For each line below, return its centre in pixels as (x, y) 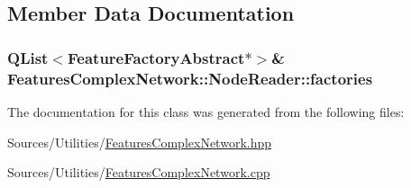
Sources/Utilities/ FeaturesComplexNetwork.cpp (139, 172)
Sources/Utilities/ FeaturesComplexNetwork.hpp (140, 142)
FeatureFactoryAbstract (156, 57)
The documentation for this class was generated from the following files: (206, 111)
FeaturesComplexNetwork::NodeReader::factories (190, 78)
